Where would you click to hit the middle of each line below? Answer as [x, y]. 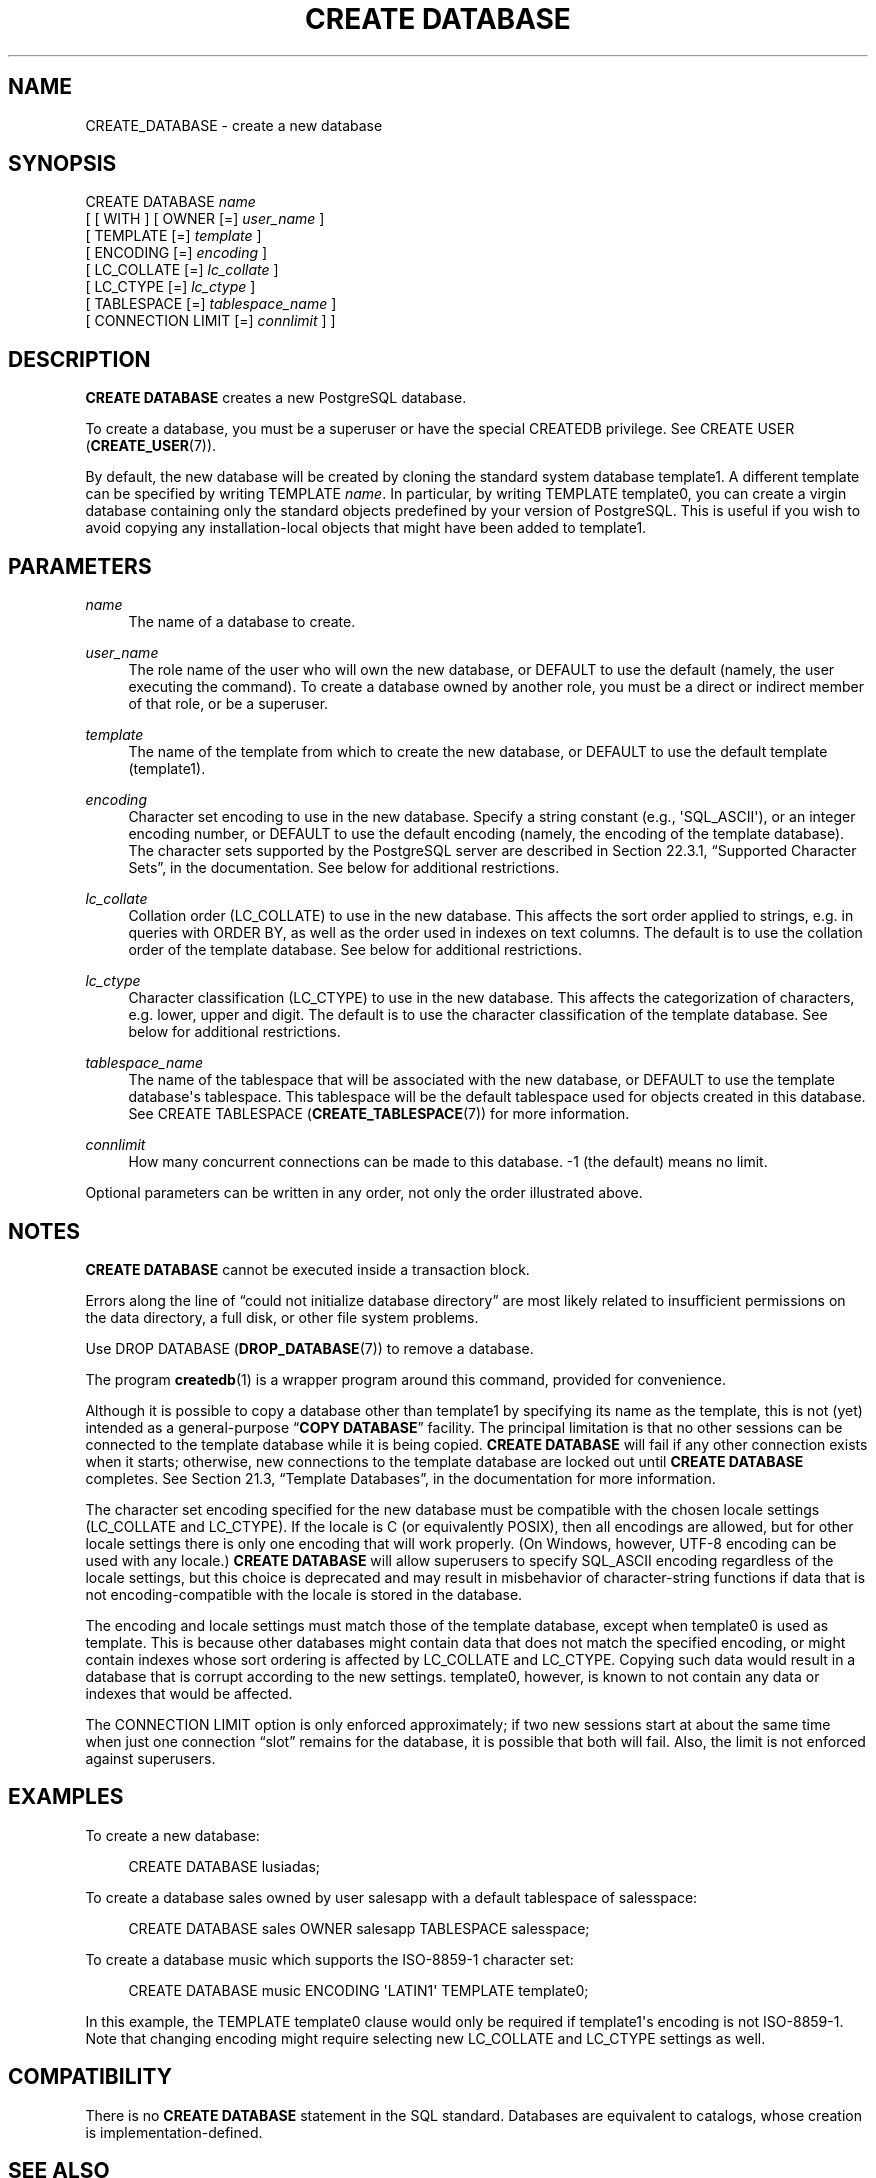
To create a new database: [172, 1835]
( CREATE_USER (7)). [151, 446]
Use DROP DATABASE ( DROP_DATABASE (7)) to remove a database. [309, 1348]
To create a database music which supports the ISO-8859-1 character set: [329, 1959]
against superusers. [150, 1758]
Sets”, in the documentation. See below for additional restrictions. [344, 868]
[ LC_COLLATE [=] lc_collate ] [182, 270]
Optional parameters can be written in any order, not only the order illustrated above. [364, 1193]
